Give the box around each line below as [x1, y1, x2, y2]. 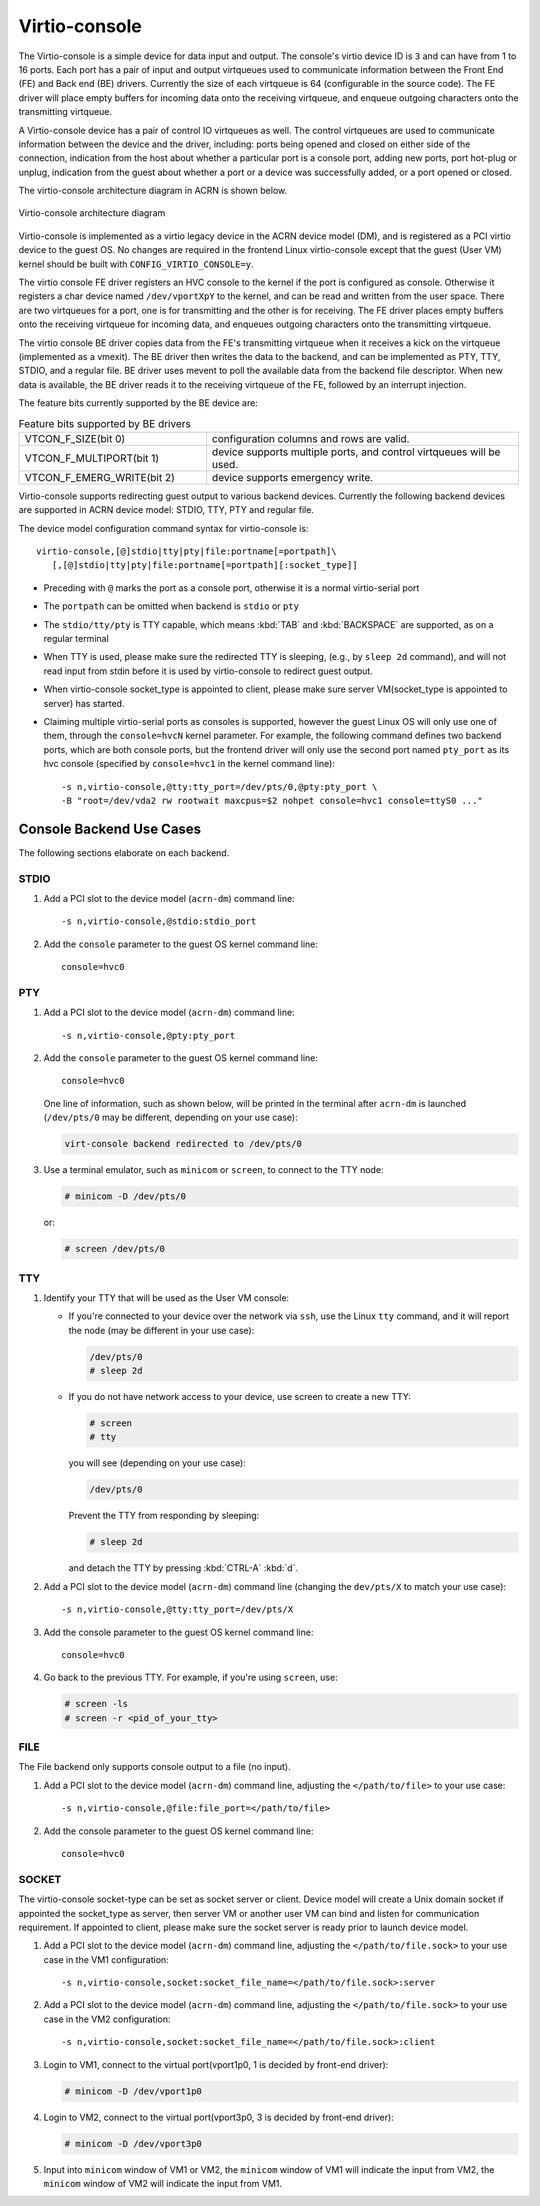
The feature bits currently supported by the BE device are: [18, 397, 259, 409]
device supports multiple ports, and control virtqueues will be [211, 445, 501, 459]
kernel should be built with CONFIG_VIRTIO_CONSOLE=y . [18, 258, 254, 270]
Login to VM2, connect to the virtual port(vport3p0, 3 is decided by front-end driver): [43, 2111, 394, 2123]
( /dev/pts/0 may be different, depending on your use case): [43, 1111, 299, 1124]
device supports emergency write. [211, 470, 374, 484]
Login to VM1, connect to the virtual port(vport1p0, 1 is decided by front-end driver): [43, 2058, 389, 2070]
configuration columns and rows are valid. [211, 431, 410, 445]
